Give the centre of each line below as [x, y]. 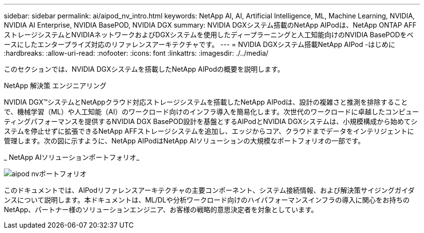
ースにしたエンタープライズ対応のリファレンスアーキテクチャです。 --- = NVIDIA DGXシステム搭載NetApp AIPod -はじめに [200, 44]
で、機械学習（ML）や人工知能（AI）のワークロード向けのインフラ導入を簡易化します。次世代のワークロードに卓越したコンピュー [212, 112]
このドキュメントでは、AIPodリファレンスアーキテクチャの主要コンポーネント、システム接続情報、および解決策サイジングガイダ [209, 190]
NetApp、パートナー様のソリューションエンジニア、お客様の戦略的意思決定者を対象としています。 [161, 210]
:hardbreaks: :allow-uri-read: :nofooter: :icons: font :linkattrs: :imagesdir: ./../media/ [136, 53]
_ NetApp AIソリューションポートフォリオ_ [72, 157]
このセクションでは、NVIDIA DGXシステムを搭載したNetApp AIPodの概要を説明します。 [144, 69]
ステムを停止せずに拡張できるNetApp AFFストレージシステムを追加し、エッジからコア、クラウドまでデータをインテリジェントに [209, 131]
